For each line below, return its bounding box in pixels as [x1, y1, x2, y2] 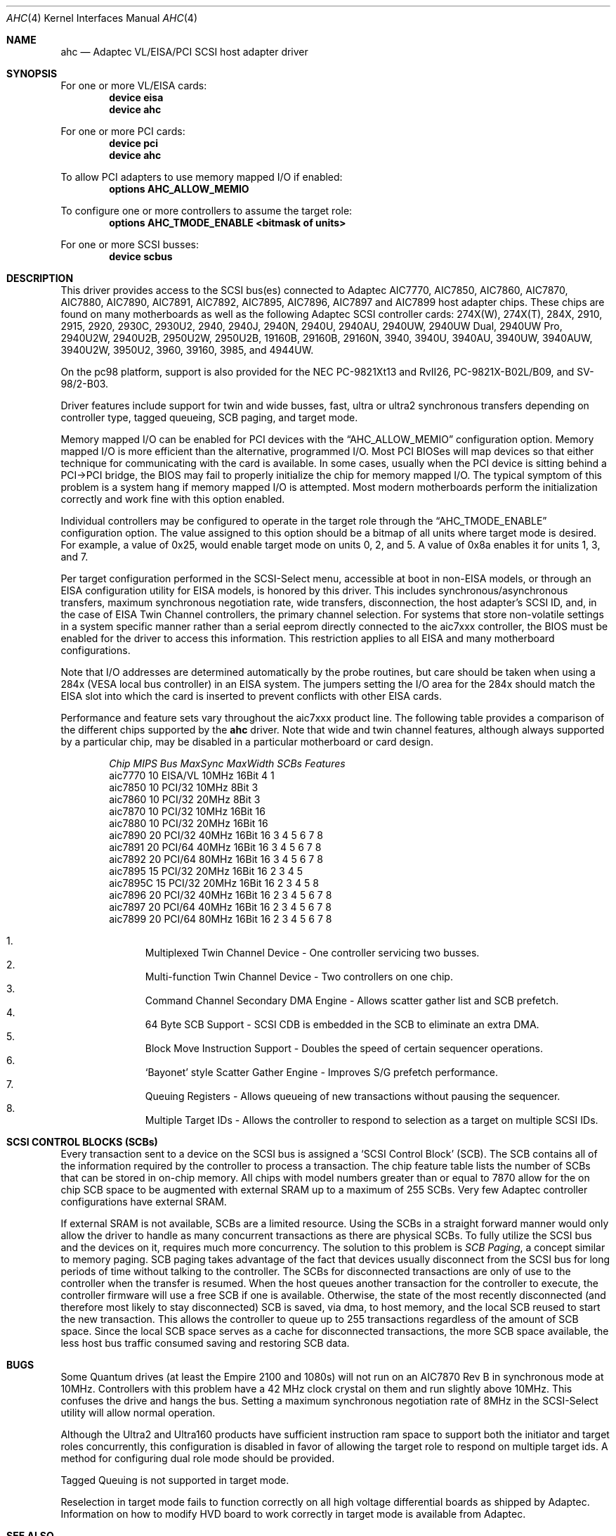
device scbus [109, 250, 173, 262]
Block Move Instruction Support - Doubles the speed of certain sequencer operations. [145, 1042, 543, 1054]
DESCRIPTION [6, 272, 74, 284]
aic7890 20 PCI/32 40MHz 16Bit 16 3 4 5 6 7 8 [109, 829, 323, 841]
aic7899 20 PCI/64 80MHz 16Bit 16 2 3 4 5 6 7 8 [109, 913, 332, 925]
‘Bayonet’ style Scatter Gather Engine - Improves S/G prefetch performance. [145, 1066, 498, 1078]
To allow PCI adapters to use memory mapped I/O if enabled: [60, 171, 343, 183]
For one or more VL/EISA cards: [60, 79, 207, 91]
